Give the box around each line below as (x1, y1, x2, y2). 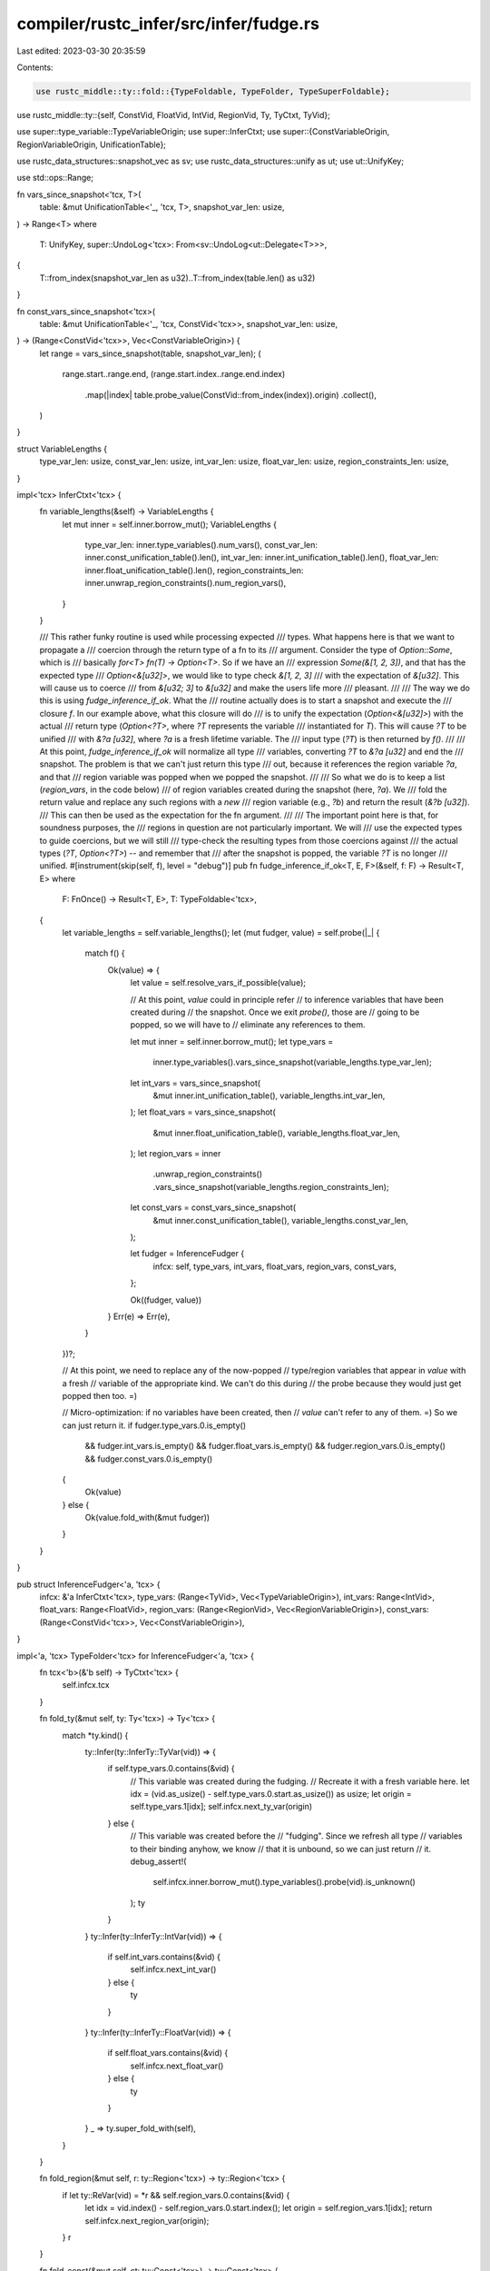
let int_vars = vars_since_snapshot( (130, 1077, 261, 1088)
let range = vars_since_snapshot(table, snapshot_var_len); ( (39, 348, 262, 359)
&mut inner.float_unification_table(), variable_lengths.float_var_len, (152, 1127, 401, 1138)
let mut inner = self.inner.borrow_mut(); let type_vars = (130, 1036, 334, 1046)
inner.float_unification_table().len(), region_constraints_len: (84, 564, 304, 576)
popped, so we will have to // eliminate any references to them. (130, 1019, 367, 1030)
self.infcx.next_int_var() (130, 1964, 217, 1975)
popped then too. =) (62, 1390, 138, 1401)
